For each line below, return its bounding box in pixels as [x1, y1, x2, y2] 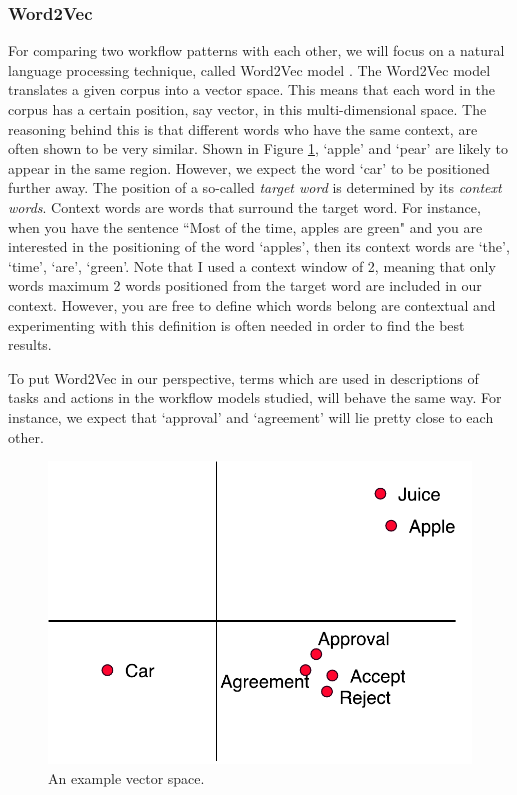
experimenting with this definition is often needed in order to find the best [8, 314, 465, 335]
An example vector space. [48, 767, 205, 788]
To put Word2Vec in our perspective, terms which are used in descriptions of [8, 367, 479, 388]
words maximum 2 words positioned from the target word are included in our [8, 275, 482, 296]
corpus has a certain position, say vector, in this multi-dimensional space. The [8, 99, 487, 119]
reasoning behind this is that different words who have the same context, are [8, 118, 478, 139]
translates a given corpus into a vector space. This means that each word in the [8, 79, 496, 100]
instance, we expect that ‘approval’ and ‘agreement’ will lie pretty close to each [8, 406, 494, 427]
